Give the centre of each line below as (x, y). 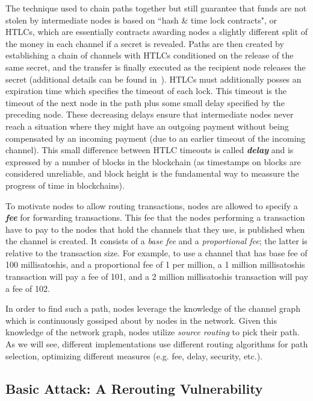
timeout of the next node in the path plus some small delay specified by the (145, 102)
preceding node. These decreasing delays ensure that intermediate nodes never (150, 114)
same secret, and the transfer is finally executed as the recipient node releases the (156, 67)
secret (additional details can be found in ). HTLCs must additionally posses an (153, 79)
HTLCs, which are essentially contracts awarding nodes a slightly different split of (157, 32)
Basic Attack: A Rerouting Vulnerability (134, 388)
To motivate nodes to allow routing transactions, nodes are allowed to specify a (152, 205)
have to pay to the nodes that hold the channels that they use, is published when (155, 229)
